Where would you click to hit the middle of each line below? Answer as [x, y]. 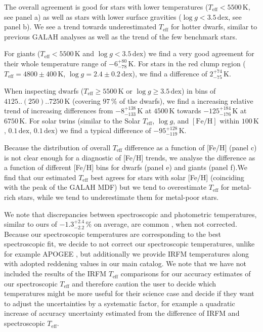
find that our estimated [40, 177]
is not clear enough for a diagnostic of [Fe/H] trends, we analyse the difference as [130, 157]
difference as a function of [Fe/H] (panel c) [191, 147]
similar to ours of [31, 224]
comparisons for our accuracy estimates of [186, 274]
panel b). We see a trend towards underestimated [80, 27]
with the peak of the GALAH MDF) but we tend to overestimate [105, 187]
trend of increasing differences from [59, 111]
